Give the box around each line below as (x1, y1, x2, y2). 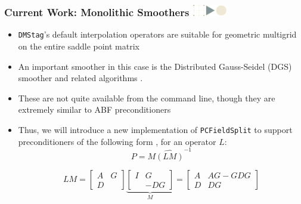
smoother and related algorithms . (18, 72, 143, 84)
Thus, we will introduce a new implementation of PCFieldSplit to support (18, 123, 293, 136)
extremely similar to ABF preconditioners (18, 103, 171, 116)
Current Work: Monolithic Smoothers (4, 5, 190, 20)
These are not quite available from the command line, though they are (18, 91, 275, 104)
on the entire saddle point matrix (18, 40, 139, 52)
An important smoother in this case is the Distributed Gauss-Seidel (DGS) (18, 60, 292, 72)
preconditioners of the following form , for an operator (18, 135, 216, 147)
